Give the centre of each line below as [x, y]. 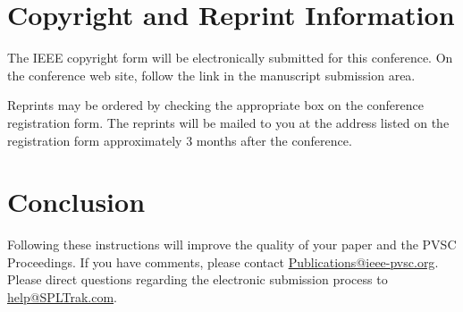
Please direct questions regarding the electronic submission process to [198, 279]
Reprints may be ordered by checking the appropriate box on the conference [216, 105]
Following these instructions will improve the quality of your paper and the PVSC [232, 245]
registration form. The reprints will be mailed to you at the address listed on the [228, 122]
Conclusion [76, 202]
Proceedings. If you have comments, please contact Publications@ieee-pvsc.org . [223, 261]
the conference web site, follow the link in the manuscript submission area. [211, 75]
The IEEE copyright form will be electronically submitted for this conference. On [230, 58]
